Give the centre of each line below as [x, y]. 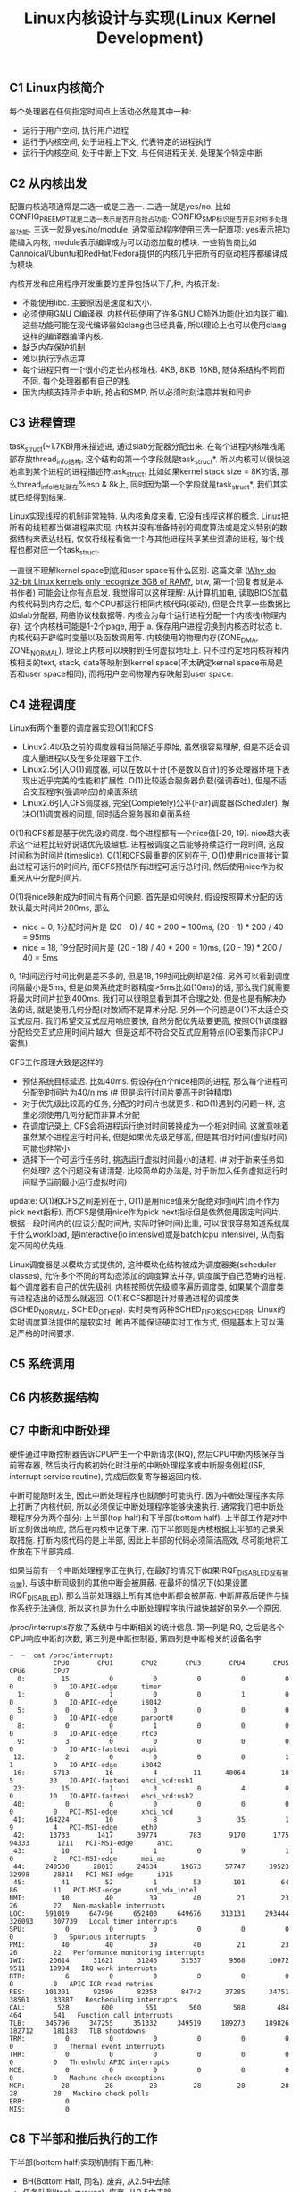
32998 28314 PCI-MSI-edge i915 [92, 1875]
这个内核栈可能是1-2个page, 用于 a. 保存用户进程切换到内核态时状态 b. [154, 626]
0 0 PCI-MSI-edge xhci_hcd [92, 1812]
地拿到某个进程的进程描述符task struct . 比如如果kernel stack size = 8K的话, [144, 473]
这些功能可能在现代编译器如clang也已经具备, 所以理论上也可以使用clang [154, 325]
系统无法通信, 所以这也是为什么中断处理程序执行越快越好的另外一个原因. [150, 1608]
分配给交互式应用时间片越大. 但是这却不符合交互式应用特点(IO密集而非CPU [146, 1032]
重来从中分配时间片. [46, 878]
